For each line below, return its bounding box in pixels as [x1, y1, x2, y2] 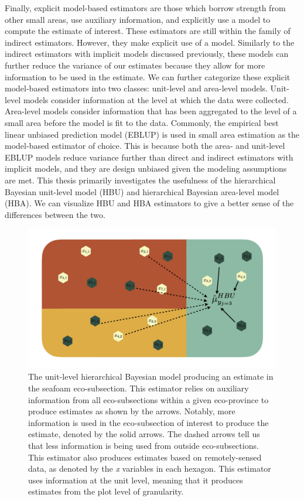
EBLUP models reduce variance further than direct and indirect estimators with [5, 151, 293, 163]
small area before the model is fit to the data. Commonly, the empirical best [5, 116, 279, 128]
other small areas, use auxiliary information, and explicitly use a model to [5, 13, 271, 25]
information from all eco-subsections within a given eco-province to [28, 393, 269, 405]
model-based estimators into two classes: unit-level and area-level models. [5, 82, 268, 94]
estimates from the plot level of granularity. [28, 485, 184, 497]
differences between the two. [5, 208, 105, 220]
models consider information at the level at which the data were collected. [23, 93, 289, 105]
